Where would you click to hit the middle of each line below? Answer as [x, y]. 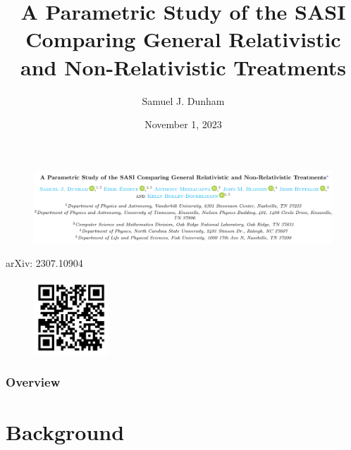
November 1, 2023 [183, 124]
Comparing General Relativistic [183, 39]
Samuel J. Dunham [183, 100]
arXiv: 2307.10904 [44, 263]
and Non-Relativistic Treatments [183, 67]
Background [65, 431]
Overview [33, 382]
